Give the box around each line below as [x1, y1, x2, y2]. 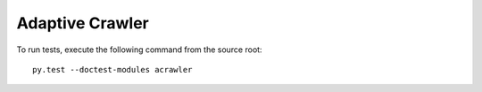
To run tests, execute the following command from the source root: [16, 44, 262, 55]
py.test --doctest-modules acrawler [32, 65, 193, 74]
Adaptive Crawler [16, 13, 149, 33]
